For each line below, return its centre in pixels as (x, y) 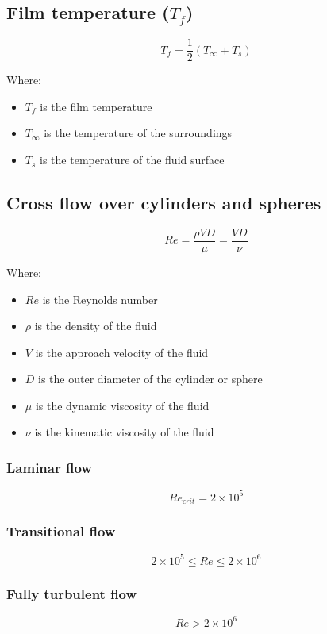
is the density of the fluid (96, 326)
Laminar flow (49, 467)
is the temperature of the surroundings (138, 133)
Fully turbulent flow (72, 593)
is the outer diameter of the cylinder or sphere (150, 379)
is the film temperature (96, 106)
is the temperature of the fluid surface (132, 160)
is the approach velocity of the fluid (122, 352)
